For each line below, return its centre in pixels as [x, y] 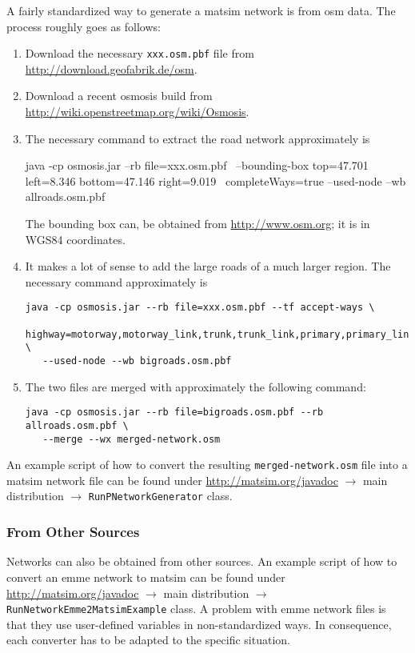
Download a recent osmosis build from [119, 96]
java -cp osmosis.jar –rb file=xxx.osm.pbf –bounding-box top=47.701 [197, 165]
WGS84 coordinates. [75, 239]
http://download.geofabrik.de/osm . [111, 68]
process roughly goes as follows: [84, 26]
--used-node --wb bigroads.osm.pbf [137, 361]
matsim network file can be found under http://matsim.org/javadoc [172, 480]
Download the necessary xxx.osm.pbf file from [140, 53]
